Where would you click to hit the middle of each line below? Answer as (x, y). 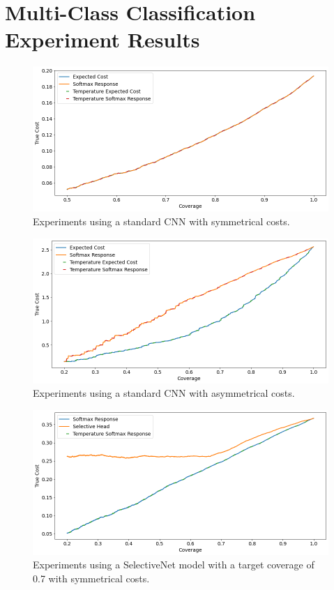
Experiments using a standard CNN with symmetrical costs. (161, 221)
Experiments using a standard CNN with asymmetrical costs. (164, 393)
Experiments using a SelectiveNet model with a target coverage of (174, 565)
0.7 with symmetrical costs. (91, 578)
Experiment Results (103, 39)
